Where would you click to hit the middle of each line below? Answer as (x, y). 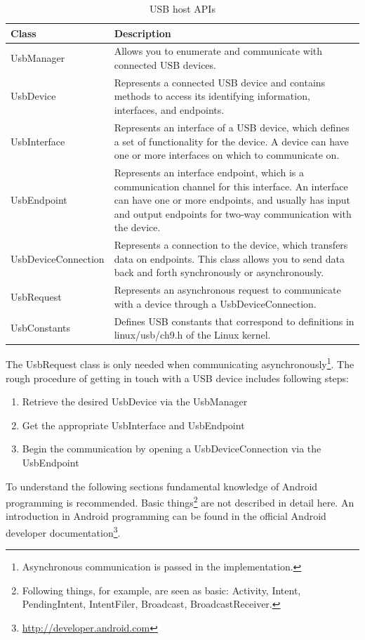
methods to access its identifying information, (212, 96)
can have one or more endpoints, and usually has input (232, 200)
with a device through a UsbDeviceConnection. (215, 303)
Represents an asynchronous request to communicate (227, 290)
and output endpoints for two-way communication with (233, 213)
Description (142, 33)
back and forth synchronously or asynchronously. (219, 272)
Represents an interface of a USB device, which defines (232, 127)
